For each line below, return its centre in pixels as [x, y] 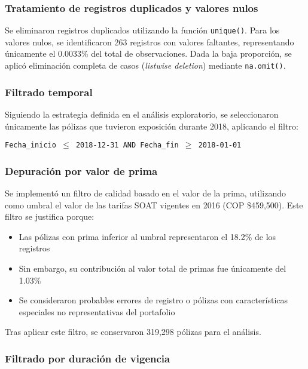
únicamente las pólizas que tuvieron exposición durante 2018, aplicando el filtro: [152, 126]
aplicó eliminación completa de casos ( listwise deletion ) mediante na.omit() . [145, 65]
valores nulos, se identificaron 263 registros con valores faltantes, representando [150, 41]
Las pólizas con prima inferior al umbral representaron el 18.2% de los [147, 236]
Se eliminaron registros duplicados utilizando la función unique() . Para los [142, 30]
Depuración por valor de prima [81, 170]
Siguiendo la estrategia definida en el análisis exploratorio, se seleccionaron [142, 114]
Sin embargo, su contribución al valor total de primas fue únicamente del [153, 268]
